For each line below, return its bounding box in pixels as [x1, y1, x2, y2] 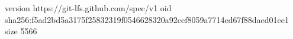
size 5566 [5, 25, 37, 37]
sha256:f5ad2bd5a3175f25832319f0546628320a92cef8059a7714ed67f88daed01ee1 [5, 13, 289, 25]
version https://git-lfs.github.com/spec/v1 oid [5, 2, 172, 14]
